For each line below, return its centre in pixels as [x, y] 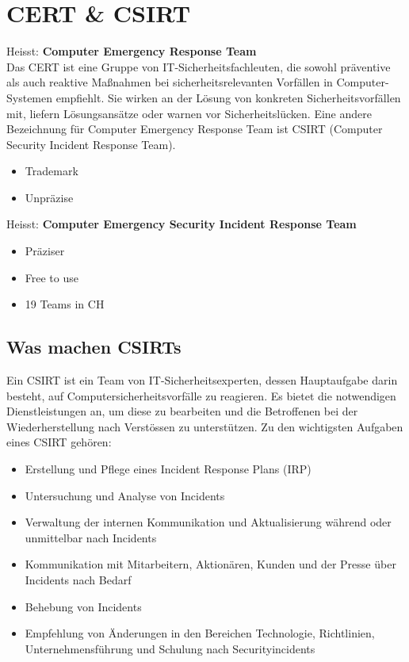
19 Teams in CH [65, 304]
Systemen [30, 97]
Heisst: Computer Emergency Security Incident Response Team [182, 224]
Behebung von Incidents [83, 606]
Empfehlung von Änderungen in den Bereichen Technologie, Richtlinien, [200, 633]
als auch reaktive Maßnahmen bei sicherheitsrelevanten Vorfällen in [170, 82]
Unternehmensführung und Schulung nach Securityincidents [170, 648]
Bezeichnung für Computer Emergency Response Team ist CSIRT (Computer [195, 129]
